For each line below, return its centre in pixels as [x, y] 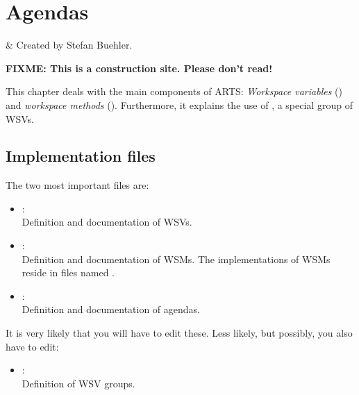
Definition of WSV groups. [78, 383]
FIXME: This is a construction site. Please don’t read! [139, 68]
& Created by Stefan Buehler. [69, 45]
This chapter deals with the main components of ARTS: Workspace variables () [174, 91]
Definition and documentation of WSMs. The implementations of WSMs [176, 259]
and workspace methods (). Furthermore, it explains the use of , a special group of [179, 104]
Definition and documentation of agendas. [111, 309]
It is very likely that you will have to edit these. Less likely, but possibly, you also [179, 333]
